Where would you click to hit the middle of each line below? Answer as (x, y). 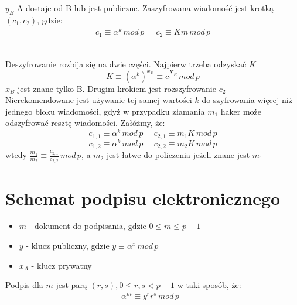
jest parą (71, 285)
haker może (241, 111)
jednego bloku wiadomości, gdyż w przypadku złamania (105, 111)
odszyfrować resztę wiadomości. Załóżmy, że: (85, 123)
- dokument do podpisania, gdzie (88, 226)
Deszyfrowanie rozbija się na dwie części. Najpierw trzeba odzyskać (126, 64)
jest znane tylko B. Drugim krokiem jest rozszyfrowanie (117, 88)
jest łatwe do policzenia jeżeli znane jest (178, 155)
